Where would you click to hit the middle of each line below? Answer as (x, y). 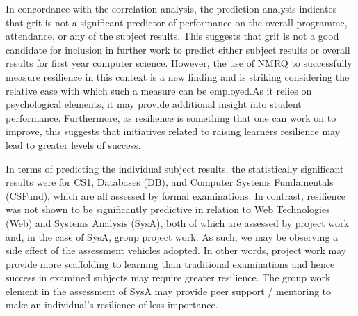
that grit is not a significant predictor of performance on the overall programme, (177, 22)
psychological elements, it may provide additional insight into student (154, 104)
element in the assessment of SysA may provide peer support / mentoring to (169, 291)
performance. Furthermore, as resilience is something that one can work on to (171, 117)
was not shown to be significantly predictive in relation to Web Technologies (168, 209)
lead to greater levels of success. (73, 144)
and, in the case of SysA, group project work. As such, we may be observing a (172, 236)
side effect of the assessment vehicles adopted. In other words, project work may (176, 250)
